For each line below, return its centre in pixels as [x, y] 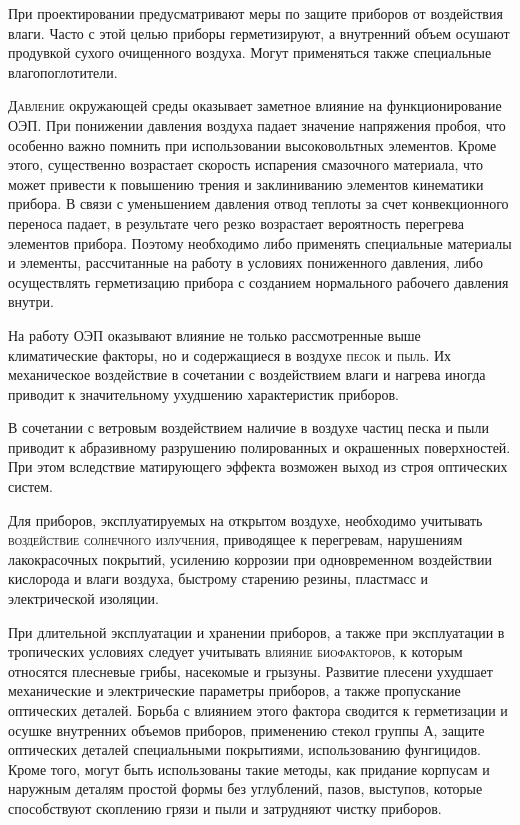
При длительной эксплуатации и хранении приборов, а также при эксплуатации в [256, 631]
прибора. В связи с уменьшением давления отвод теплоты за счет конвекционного [258, 203]
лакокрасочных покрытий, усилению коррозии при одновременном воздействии [250, 558]
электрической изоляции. [83, 598]
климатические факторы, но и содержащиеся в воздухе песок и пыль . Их [230, 354]
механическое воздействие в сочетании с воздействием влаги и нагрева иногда [247, 374]
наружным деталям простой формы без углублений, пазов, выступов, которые [245, 788]
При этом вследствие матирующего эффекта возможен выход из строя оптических [258, 466]
